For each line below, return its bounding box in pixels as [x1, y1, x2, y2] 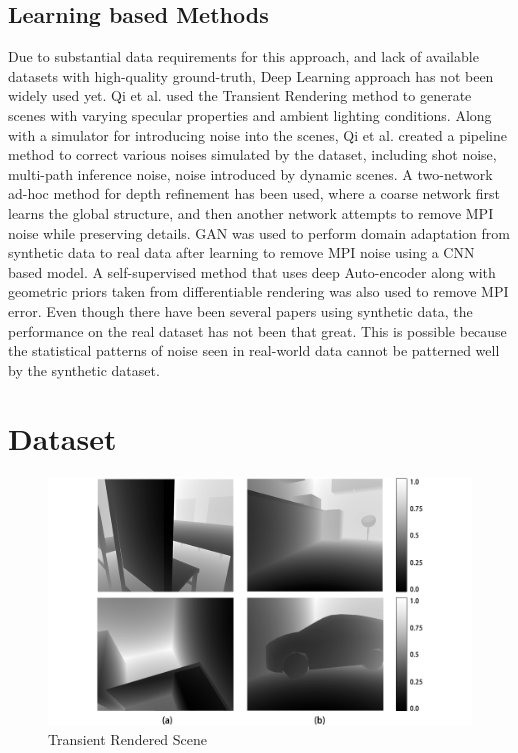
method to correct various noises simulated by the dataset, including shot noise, [8, 144, 497, 165]
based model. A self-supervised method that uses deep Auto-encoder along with [8, 261, 496, 282]
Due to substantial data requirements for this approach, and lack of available [8, 46, 479, 67]
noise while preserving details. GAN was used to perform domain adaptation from [8, 222, 510, 243]
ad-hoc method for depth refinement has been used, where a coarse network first [8, 183, 501, 204]
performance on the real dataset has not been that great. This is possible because [8, 320, 507, 341]
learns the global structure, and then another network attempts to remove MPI [8, 202, 494, 223]
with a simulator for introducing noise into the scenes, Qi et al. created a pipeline [8, 124, 508, 145]
